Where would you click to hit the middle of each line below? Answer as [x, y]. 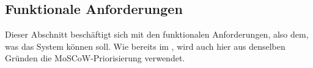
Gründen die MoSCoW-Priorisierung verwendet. [95, 58]
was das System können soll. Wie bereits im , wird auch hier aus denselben [145, 46]
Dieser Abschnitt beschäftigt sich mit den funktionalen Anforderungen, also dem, [157, 34]
